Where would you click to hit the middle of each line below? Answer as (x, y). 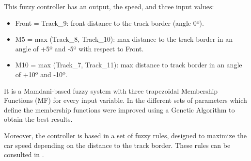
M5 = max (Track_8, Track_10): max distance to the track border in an (124, 39)
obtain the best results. (38, 119)
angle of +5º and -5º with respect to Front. (79, 48)
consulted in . (24, 154)
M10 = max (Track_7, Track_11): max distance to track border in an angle (129, 65)
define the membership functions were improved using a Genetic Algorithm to (119, 109)
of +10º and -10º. (41, 74)
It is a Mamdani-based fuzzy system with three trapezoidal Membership (111, 90)
